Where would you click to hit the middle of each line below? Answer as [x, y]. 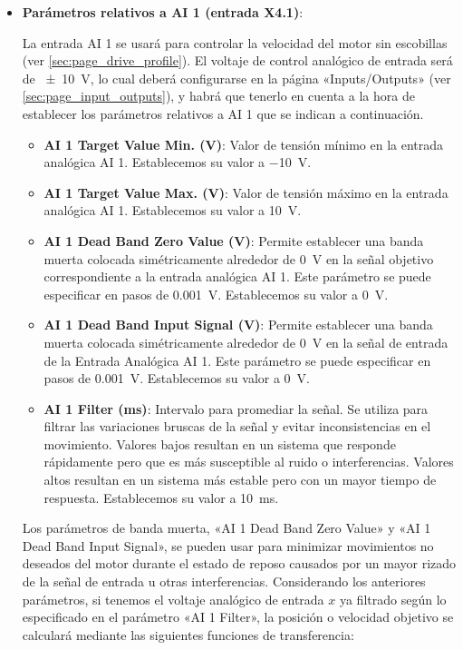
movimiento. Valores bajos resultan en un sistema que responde [220, 443]
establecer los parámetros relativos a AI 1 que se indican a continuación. [223, 113]
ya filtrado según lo [393, 599]
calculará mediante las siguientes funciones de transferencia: [188, 634]
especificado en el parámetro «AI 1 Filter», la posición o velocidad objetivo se [238, 617]
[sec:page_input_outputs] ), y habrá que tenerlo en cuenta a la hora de [218, 96]
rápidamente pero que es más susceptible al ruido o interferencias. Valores [249, 462]
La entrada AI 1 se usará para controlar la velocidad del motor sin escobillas [235, 42]
